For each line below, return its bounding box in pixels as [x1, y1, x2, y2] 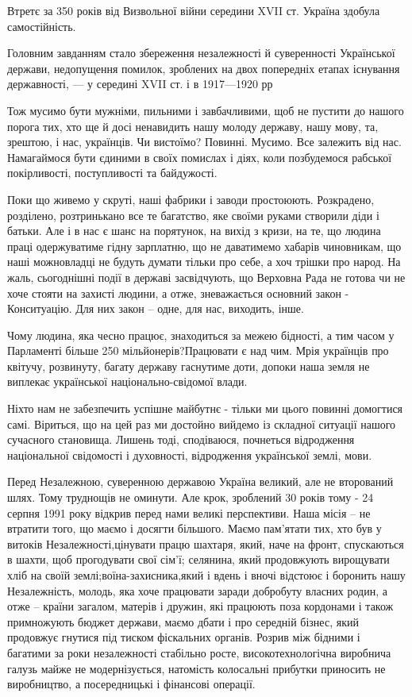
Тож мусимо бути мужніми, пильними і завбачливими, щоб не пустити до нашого [7, 102, 404, 118]
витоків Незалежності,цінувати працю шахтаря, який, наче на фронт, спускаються [7, 535, 404, 552]
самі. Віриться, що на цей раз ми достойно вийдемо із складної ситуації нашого [7, 415, 396, 432]
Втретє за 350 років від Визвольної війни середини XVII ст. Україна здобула [7, 2, 380, 18]
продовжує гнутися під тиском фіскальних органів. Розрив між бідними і [7, 629, 360, 645]
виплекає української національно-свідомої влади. [7, 373, 248, 390]
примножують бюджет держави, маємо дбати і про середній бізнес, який [7, 613, 359, 630]
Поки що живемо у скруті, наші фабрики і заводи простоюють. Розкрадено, [7, 191, 375, 207]
